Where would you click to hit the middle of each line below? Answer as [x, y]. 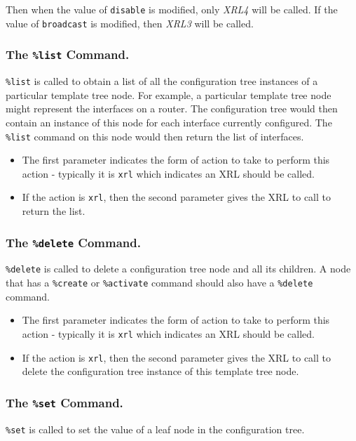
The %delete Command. [73, 242]
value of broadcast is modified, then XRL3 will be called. [130, 23]
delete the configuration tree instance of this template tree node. [160, 371]
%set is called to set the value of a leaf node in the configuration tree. [155, 429]
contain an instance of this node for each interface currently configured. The [169, 122]
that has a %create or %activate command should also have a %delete [159, 283]
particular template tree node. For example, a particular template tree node [169, 94]
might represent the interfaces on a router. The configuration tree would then [172, 108]
